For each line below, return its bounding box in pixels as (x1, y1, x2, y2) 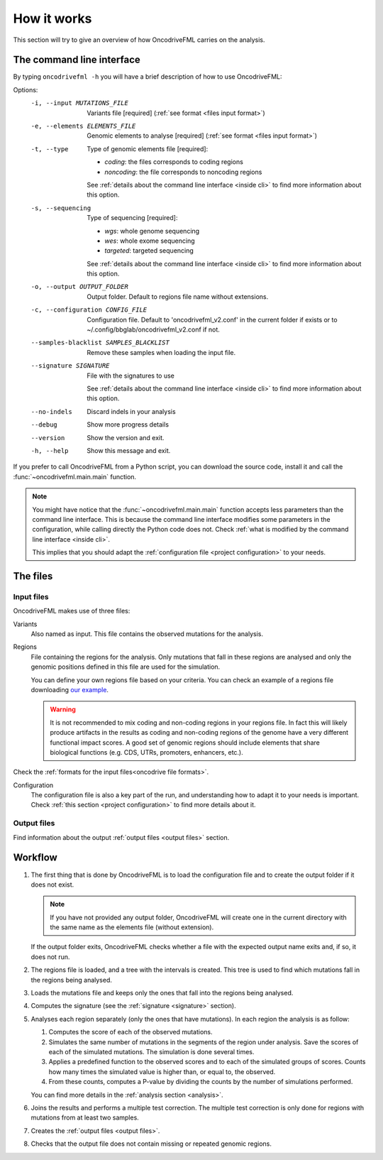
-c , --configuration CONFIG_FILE (30, 306, 148, 314)
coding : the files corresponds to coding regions (104, 158, 244, 166)
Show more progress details (87, 420, 170, 429)
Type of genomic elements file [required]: (87, 144, 209, 153)
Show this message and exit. (87, 446, 171, 454)
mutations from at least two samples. (30, 1113, 140, 1122)
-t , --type (30, 145, 69, 153)
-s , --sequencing (30, 204, 91, 212)
